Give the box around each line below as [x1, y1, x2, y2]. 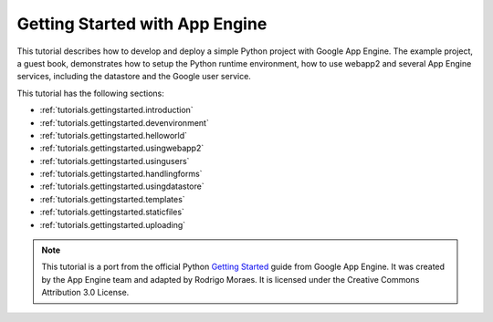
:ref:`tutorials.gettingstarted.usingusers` [39, 155, 190, 166]
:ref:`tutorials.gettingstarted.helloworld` [39, 130, 187, 140]
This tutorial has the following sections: [16, 88, 164, 99]
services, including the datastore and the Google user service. [16, 71, 251, 82]
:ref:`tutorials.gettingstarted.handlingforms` [39, 169, 203, 180]
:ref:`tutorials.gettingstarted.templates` [39, 193, 186, 204]
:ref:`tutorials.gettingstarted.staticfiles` [39, 206, 184, 218]
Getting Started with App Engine [16, 14, 267, 34]
